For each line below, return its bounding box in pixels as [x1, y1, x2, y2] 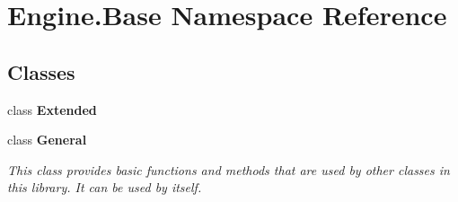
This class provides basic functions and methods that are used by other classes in [7, 160, 450, 179]
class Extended [7, 100, 97, 119]
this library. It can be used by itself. [7, 178, 202, 197]
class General [7, 130, 87, 149]
